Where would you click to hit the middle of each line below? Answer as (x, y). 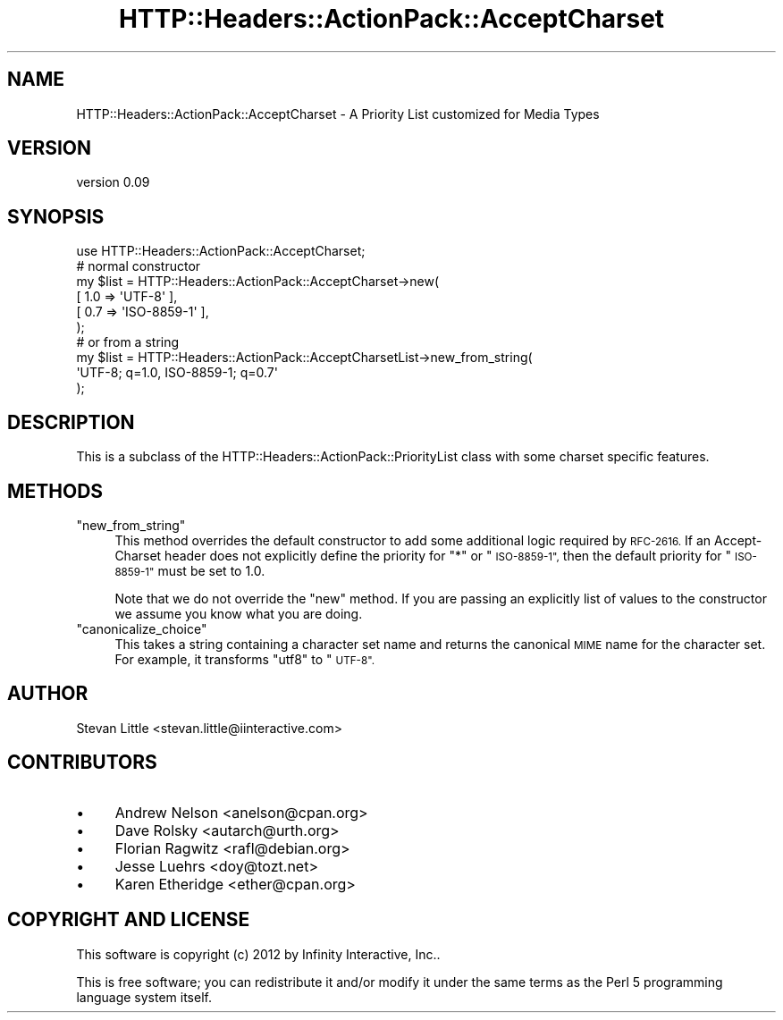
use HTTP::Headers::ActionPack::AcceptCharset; (221, 251)
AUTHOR (48, 694)
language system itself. (144, 997)
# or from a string (128, 342)
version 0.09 (113, 182)
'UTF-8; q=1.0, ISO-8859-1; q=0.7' (177, 373)
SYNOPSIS (56, 216)
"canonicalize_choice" (142, 628)
